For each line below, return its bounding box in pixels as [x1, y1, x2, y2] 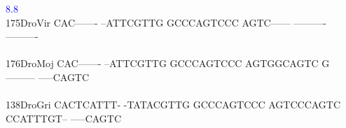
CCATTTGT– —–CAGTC [6, 111, 122, 125]
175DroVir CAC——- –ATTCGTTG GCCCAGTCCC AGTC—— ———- [6, 15, 327, 29]
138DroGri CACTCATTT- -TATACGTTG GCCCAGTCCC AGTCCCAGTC [6, 97, 341, 112]
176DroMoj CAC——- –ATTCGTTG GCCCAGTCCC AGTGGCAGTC [6, 56, 319, 71]
